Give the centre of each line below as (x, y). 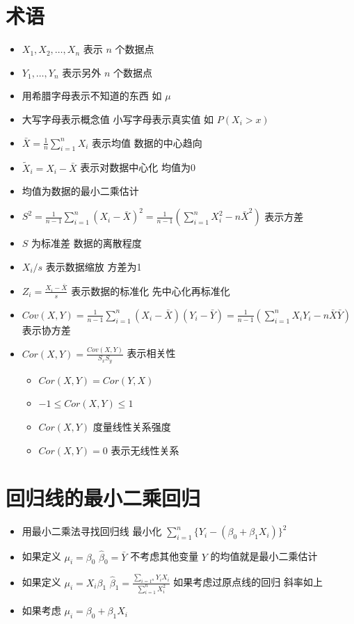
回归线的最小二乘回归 (103, 498)
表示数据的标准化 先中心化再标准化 (151, 290)
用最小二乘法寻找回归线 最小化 (92, 531)
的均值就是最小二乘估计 (264, 556)
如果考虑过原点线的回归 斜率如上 (248, 582)
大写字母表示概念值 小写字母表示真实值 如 (118, 119)
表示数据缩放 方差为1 (94, 266)
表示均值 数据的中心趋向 (147, 142)
